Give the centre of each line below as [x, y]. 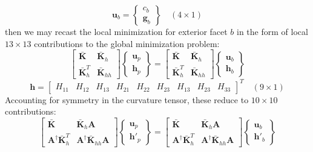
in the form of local [272, 31]
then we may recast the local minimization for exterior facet [116, 31]
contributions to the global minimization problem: [127, 43]
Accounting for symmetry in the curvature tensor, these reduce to [127, 99]
